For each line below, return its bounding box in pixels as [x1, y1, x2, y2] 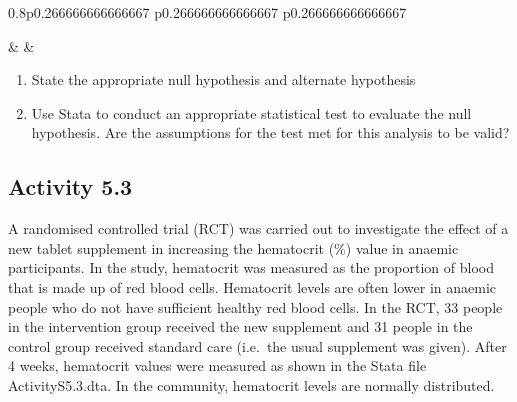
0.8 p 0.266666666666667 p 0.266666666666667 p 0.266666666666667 [8, 2, 407, 22]
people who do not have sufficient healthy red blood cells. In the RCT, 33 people [8, 296, 503, 317]
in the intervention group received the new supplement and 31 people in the [8, 316, 473, 337]
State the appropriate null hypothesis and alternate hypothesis [31, 69, 416, 90]
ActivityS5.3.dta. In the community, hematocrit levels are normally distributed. [8, 374, 495, 395]
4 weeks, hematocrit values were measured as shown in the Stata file [8, 355, 427, 376]
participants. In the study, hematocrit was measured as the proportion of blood [8, 257, 494, 278]
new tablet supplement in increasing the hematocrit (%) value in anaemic [8, 237, 459, 258]
